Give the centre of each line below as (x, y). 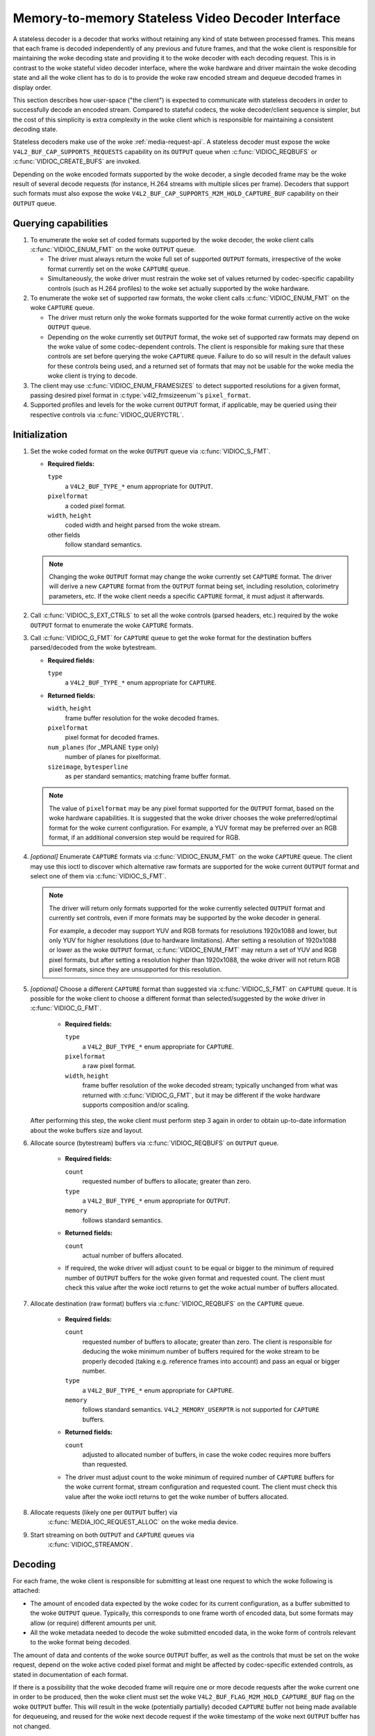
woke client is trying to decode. (93, 376)
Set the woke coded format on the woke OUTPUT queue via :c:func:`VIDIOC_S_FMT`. (150, 451)
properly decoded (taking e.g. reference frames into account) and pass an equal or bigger (211, 1361)
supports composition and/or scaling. (136, 1105)
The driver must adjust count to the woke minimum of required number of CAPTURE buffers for (200, 1477)
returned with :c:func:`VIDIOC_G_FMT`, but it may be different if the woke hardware (201, 1095)
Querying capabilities (60, 223)
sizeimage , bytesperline (88, 767)
